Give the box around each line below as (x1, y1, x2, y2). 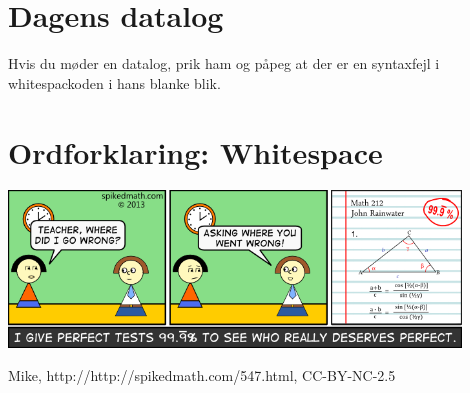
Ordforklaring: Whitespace (8, 131, 383, 172)
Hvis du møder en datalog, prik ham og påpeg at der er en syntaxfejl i (8, 53, 440, 74)
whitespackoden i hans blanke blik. (8, 72, 221, 93)
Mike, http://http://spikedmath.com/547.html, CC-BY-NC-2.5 (8, 365, 396, 386)
